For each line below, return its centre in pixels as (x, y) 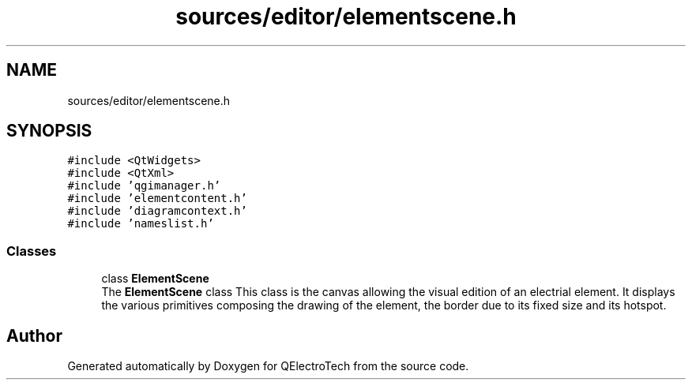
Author (34, 335)
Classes (32, 251)
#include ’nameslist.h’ (141, 224)
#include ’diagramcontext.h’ (157, 211)
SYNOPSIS (49, 131)
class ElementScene (155, 279)
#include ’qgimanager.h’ (144, 186)
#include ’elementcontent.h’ (157, 199)
